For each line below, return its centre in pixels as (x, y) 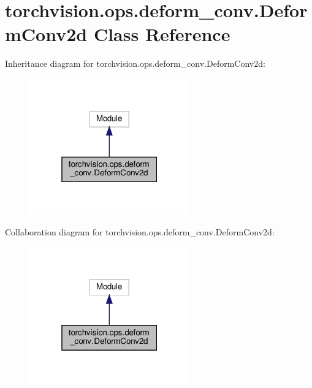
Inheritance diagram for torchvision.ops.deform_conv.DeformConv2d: (135, 63)
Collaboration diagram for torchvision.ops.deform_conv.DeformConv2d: (140, 231)
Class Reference (162, 34)
